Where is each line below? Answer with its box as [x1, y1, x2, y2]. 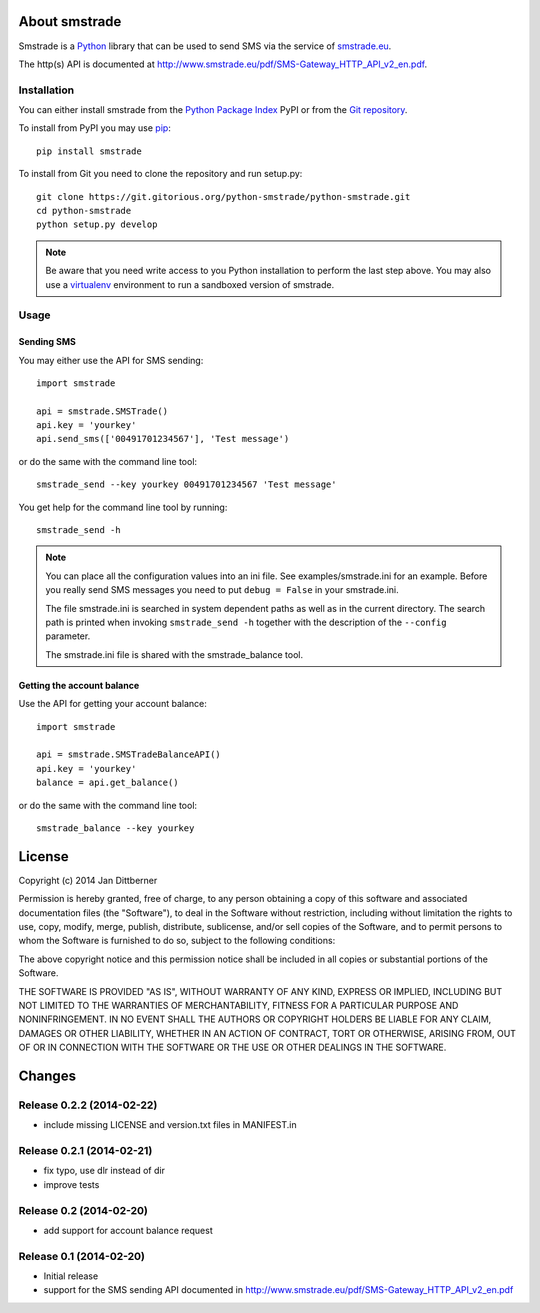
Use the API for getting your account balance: [18, 698, 207, 710]
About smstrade [18, 13, 122, 30]
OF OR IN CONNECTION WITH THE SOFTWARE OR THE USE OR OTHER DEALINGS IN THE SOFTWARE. [18, 1041, 447, 1054]
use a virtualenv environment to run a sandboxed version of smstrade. [45, 278, 335, 290]
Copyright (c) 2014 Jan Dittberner [18, 874, 158, 886]
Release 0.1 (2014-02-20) [18, 1249, 145, 1263]
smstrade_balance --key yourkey [36, 822, 195, 834]
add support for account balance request [43, 1224, 214, 1236]
